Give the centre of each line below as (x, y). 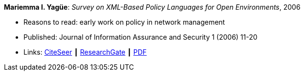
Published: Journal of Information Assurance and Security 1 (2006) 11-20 (141, 37)
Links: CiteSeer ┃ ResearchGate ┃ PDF (85, 52)
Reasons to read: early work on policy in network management (124, 22)
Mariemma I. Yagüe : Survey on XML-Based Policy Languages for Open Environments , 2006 (152, 7)
